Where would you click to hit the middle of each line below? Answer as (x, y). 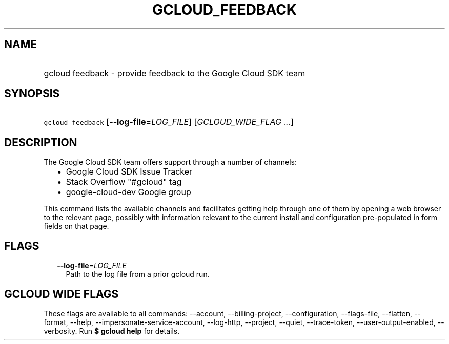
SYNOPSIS (32, 94)
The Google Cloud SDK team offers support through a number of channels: (170, 162)
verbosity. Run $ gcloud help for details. (112, 331)
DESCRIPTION (41, 142)
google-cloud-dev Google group (128, 192)
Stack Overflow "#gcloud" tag (124, 182)
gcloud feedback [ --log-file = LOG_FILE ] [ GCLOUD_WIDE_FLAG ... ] (169, 122)
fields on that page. (76, 226)
